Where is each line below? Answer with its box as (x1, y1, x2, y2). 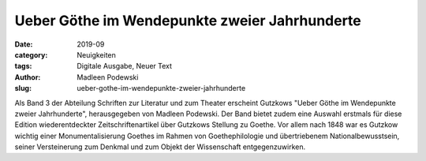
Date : (14, 39, 33, 49)
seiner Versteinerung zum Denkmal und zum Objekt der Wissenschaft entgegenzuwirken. (14, 142, 306, 152)
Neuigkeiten (77, 50, 116, 59)
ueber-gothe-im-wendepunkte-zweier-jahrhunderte (77, 84, 246, 93)
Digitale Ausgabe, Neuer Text (77, 62, 173, 71)
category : (14, 50, 48, 59)
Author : (14, 72, 41, 82)
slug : (14, 84, 32, 93)
